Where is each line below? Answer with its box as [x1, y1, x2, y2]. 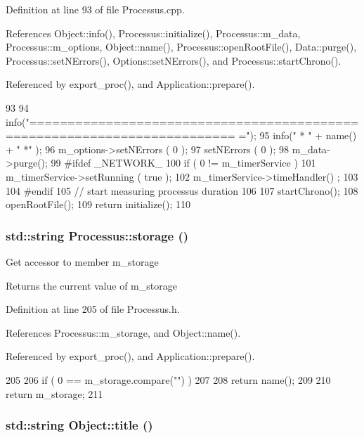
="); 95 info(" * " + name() [238, 128, 357, 143]
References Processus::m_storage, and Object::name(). [6, 325, 241, 340]
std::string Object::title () [6, 416, 153, 434]
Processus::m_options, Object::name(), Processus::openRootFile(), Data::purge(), [6, 39, 357, 54]
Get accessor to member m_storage [6, 254, 159, 269]
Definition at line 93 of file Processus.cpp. [6, 2, 185, 16]
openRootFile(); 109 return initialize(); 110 [6, 197, 191, 212]
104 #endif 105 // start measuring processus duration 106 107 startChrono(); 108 [6, 183, 358, 198]
